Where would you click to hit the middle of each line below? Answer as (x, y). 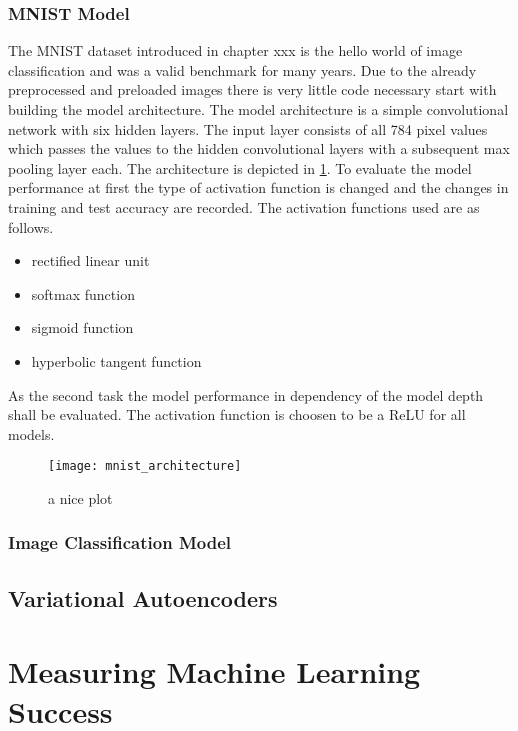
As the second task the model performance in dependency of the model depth (246, 394)
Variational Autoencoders (143, 597)
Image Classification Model (119, 542)
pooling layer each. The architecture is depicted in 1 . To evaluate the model (240, 167)
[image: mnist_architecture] (145, 466)
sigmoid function (82, 327)
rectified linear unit (90, 260)
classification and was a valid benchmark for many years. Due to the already (242, 69)
